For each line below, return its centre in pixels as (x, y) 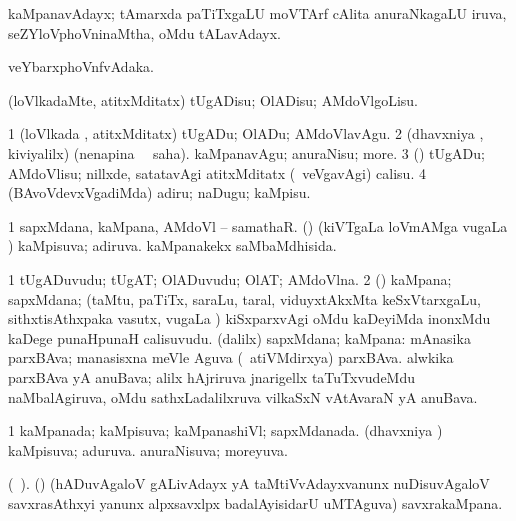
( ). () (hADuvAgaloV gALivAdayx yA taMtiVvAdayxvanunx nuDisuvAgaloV (249, 483)
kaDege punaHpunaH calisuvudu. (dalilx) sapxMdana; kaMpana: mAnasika (239, 337)
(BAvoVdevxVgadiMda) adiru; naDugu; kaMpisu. (159, 192)
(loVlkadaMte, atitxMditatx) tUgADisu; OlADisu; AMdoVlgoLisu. (213, 99)
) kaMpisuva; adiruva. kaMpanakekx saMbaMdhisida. (172, 245)
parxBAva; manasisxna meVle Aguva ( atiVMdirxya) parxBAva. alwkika (231, 357)
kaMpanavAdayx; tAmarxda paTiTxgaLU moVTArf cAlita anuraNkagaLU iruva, (257, 13)
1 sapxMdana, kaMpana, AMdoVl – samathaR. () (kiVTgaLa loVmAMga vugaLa (258, 225)
